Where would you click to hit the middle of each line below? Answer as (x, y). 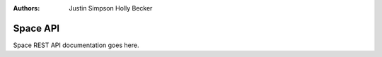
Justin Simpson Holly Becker (111, 8)
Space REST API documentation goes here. (76, 45)
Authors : (27, 8)
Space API (36, 28)
